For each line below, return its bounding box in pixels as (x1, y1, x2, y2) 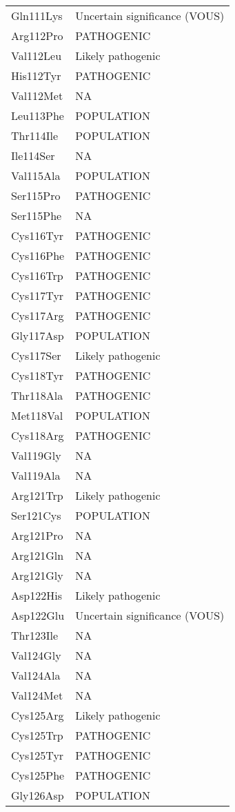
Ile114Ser (11, 148, 55, 163)
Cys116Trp (11, 267, 63, 283)
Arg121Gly (11, 567, 63, 583)
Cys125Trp (11, 727, 63, 743)
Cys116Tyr (11, 227, 64, 243)
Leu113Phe (11, 108, 64, 123)
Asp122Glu (11, 607, 65, 623)
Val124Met (11, 687, 63, 703)
